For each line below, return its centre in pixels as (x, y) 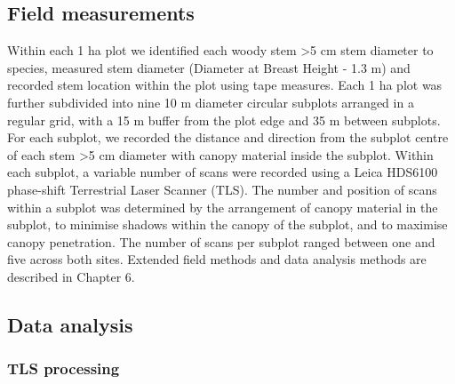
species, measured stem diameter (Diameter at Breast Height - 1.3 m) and (209, 67)
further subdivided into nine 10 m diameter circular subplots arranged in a (211, 102)
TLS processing (64, 368)
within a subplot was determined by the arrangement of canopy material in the (223, 207)
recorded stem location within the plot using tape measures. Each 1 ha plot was (225, 85)
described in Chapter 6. (71, 276)
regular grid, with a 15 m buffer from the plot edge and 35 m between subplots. (224, 120)
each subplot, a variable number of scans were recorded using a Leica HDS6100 (223, 172)
